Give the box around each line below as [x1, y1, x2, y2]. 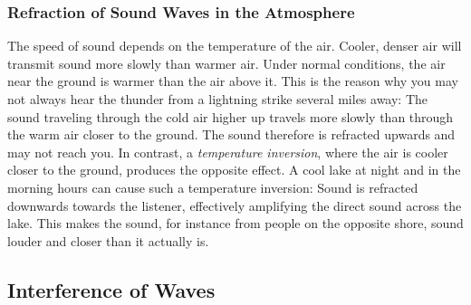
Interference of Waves [7, 275, 216, 303]
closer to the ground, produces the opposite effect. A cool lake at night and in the [7, 160, 461, 179]
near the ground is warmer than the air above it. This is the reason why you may [7, 71, 458, 91]
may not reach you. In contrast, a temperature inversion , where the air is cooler [7, 142, 448, 161]
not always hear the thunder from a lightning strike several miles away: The [7, 90, 428, 108]
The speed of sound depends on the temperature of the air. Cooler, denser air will [7, 36, 462, 55]
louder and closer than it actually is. [7, 231, 209, 250]
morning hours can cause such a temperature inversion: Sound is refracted [7, 177, 418, 196]
